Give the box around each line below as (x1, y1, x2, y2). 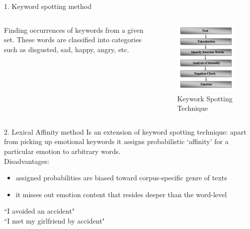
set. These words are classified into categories (4, 34, 142, 45)
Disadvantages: (4, 155, 49, 166)
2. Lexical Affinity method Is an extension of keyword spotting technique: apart (4, 126, 247, 137)
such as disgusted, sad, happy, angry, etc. (4, 44, 129, 54)
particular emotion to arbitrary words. (4, 146, 121, 156)
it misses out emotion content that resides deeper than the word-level (15, 189, 227, 199)
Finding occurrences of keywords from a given (4, 24, 144, 35)
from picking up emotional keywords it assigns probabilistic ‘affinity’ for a (4, 136, 229, 147)
